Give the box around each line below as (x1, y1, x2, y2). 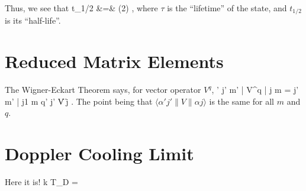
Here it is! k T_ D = (5, 176, 78, 188)
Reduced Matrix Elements (5, 49, 224, 73)
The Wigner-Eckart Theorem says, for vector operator (5, 83, 201, 96)
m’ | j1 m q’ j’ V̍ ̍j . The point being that (5, 95, 153, 107)
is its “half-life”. (5, 14, 61, 27)
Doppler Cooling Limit (5, 141, 194, 166)
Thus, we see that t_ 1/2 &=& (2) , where (5, 2, 158, 14)
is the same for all (209, 95, 275, 107)
